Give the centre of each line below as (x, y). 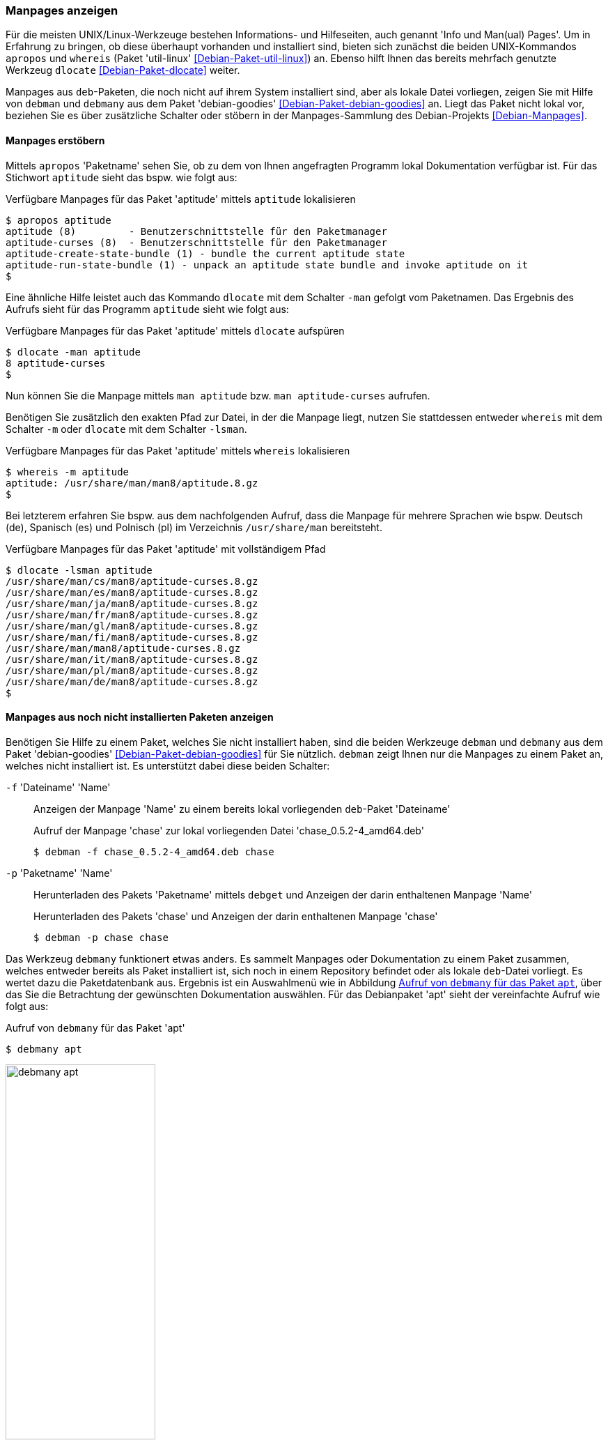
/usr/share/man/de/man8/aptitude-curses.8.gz (132, 681)
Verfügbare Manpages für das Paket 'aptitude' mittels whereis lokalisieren (178, 450)
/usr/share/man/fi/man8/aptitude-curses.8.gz (132, 637)
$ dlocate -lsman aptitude (79, 570)
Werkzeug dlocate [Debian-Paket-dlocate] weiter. (123, 70)
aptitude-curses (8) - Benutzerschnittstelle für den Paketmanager (196, 242)
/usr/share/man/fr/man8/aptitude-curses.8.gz (132, 614)
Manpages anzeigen (62, 10)
